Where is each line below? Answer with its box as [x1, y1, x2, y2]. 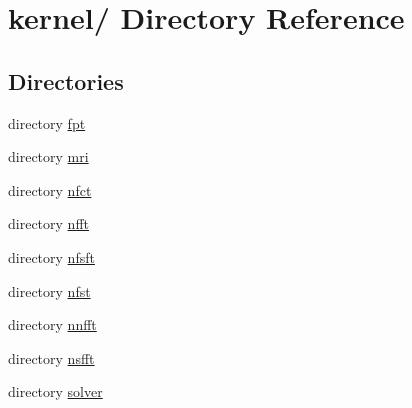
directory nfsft [8, 246, 95, 267]
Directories [8, 65, 124, 96]
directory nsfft [8, 347, 95, 368]
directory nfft [8, 213, 89, 234]
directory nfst [8, 280, 91, 301]
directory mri [8, 146, 89, 167]
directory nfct [8, 179, 92, 200]
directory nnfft [8, 314, 97, 335]
